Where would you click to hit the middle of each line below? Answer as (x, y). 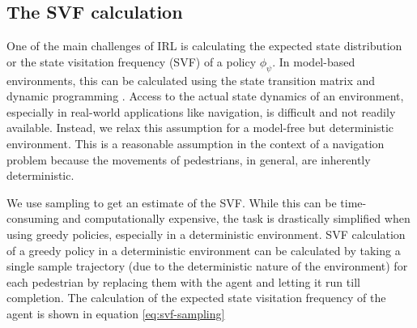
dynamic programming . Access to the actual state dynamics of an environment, (205, 96)
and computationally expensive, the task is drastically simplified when (236, 218)
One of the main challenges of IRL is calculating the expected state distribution (204, 46)
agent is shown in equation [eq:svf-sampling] (116, 313)
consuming (33, 218)
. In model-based (314, 61)
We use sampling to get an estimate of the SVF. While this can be (172, 202)
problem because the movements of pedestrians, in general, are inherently (189, 159)
